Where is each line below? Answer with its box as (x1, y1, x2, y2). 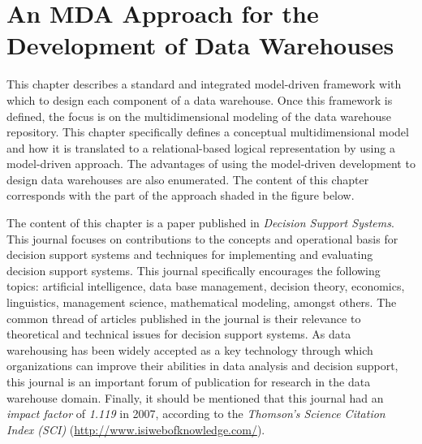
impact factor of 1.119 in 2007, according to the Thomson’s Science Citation (6, 405, 385, 422)
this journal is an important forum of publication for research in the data (6, 373, 371, 390)
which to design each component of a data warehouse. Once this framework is (6, 91, 393, 108)
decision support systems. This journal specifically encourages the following (6, 261, 381, 278)
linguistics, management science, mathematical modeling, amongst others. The (6, 294, 397, 311)
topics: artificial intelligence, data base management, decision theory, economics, (6, 278, 405, 295)
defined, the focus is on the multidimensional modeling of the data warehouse (6, 107, 392, 124)
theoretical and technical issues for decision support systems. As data (6, 325, 351, 343)
